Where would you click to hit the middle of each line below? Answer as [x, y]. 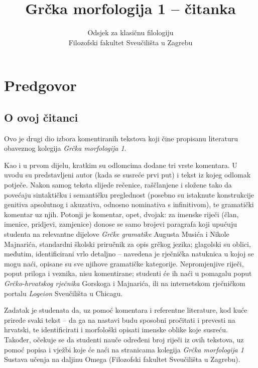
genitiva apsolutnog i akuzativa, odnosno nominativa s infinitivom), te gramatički [129, 204]
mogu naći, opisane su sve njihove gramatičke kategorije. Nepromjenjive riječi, [124, 263]
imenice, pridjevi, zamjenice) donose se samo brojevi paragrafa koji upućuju [120, 224]
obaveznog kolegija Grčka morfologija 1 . [65, 148]
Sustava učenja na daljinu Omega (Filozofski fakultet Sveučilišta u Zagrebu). [122, 359]
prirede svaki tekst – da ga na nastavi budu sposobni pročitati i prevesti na [120, 319]
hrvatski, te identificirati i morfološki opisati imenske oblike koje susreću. [116, 330]
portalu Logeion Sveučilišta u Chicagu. [63, 293]
